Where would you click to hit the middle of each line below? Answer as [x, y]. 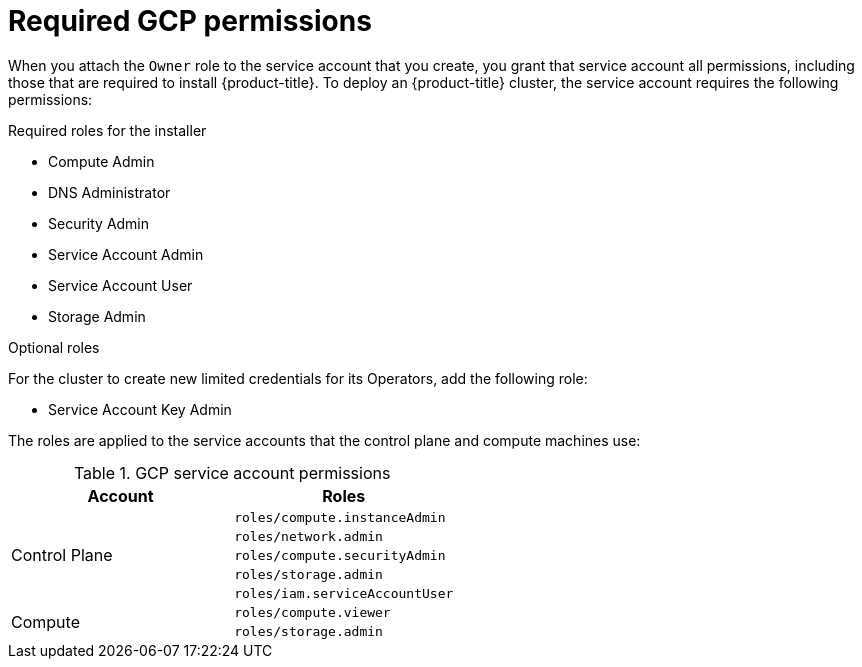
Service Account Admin [126, 254]
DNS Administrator [109, 192]
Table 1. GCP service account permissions [232, 472]
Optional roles [54, 347]
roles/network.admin [308, 536]
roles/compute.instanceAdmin [340, 517]
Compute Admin [101, 161]
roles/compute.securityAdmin [340, 555]
